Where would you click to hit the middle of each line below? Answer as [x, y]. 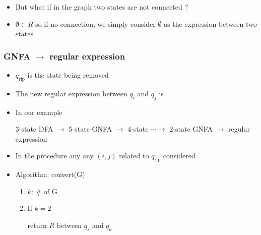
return [37, 225]
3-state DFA [34, 129]
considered [179, 156]
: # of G [44, 191]
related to [134, 156]
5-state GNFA [90, 129]
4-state [138, 129]
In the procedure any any [54, 156]
